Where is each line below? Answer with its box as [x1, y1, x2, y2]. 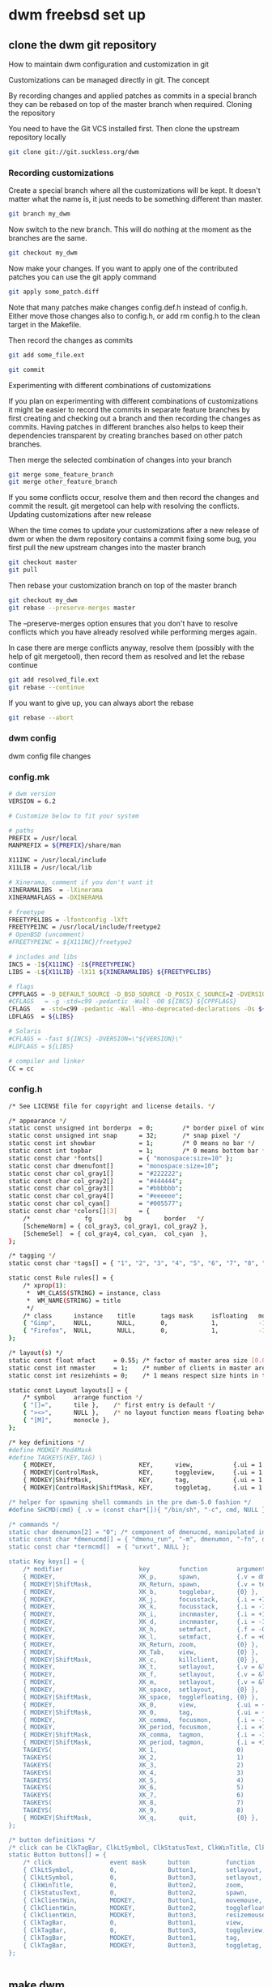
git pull [8, 566, 38, 575]
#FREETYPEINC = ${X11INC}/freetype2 [8, 938, 132, 946]
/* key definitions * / [8, 1438, 85, 1446]
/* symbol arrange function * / [23, 1394, 143, 1402]
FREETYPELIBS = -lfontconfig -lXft [8, 916, 129, 924]
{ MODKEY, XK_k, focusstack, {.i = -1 [23, 1603, 266, 1611]
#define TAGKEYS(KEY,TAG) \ [8, 1453, 104, 1462]
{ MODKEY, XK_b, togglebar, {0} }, [23, 1587, 259, 1596]
